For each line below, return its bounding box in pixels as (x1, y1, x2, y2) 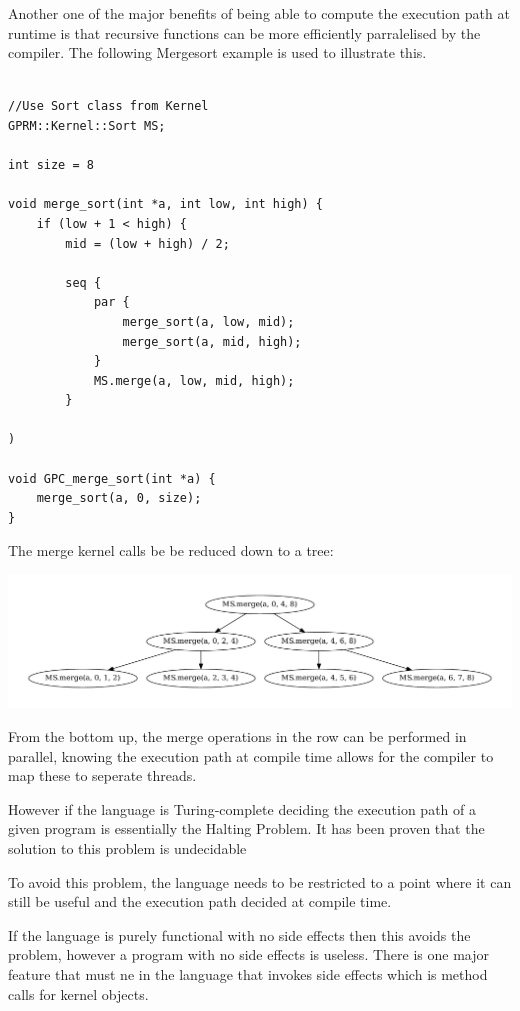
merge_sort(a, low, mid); (122, 314, 295, 329)
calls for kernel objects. (8, 983, 149, 1004)
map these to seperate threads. (8, 765, 197, 786)
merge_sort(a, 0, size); (36, 491, 202, 506)
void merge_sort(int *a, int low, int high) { (8, 197, 323, 212)
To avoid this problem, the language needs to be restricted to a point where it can (8, 871, 512, 892)
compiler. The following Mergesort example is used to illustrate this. (8, 42, 427, 63)
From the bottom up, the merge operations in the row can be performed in (8, 726, 467, 746)
